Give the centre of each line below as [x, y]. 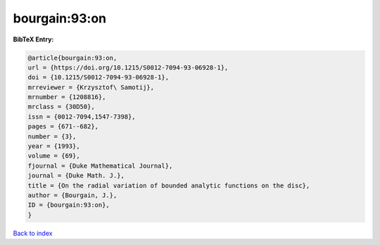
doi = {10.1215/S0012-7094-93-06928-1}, [98, 78]
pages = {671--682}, [63, 127]
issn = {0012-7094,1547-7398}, [82, 117]
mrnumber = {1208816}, [67, 97]
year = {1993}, [54, 146]
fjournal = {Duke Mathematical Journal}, [100, 166]
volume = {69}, [54, 156]
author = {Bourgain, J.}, [72, 196]
